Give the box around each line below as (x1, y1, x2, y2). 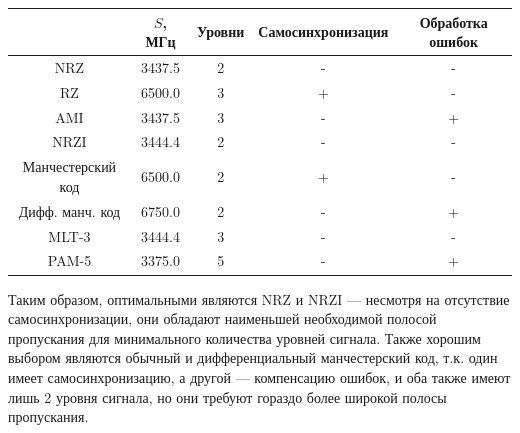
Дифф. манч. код (18, 200, 121, 221)
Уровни (197, 21, 245, 42)
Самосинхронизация (258, 21, 389, 42)
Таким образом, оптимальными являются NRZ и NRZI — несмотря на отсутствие (8, 288, 510, 309)
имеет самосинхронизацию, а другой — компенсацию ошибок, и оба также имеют (8, 366, 511, 387)
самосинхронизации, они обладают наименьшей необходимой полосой (8, 308, 437, 329)
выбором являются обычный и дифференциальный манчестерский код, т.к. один (8, 347, 498, 368)
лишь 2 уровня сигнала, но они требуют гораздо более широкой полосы (8, 386, 447, 407)
